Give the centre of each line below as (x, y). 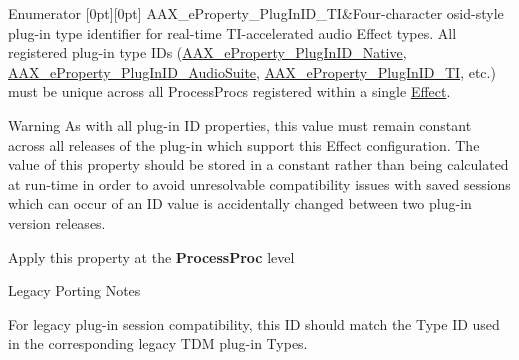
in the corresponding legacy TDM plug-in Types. (158, 343)
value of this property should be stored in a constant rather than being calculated (258, 164)
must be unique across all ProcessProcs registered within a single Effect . (229, 91)
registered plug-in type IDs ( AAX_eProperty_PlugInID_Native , (207, 52)
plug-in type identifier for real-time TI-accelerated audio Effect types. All (232, 32)
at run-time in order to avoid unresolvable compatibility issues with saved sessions (259, 183)
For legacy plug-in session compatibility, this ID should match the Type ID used (254, 323)
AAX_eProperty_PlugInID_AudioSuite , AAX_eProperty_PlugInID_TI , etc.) (252, 71)
